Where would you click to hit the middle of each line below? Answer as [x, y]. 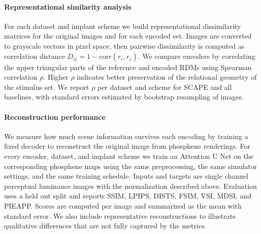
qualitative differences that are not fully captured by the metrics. [105, 226]
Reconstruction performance [55, 116]
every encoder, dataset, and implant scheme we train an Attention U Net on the [129, 156]
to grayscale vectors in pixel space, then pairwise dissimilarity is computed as [124, 45]
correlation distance [35, 56]
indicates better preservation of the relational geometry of [167, 77]
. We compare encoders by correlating [197, 56]
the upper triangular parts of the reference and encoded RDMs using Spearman [128, 67]
